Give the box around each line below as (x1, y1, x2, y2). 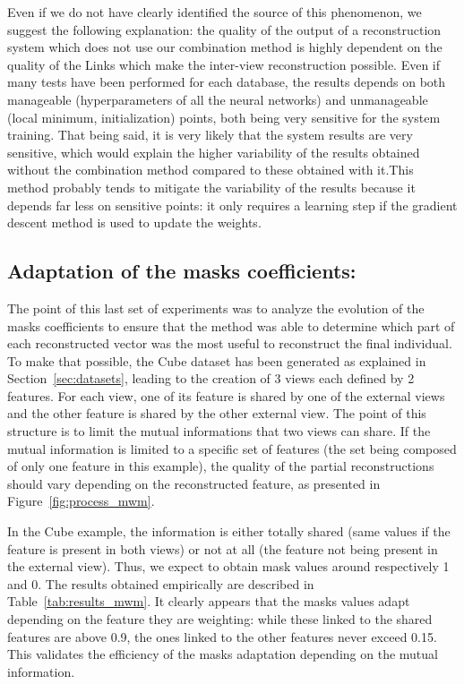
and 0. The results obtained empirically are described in (7, 574, 314, 593)
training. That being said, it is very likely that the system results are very (7, 125, 413, 144)
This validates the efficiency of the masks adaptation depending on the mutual (7, 645, 438, 663)
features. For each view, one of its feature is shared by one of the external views (7, 386, 445, 405)
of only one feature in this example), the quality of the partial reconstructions (7, 457, 434, 475)
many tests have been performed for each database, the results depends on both (7, 73, 446, 91)
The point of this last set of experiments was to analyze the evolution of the (7, 298, 425, 317)
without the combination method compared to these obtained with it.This (7, 160, 414, 179)
